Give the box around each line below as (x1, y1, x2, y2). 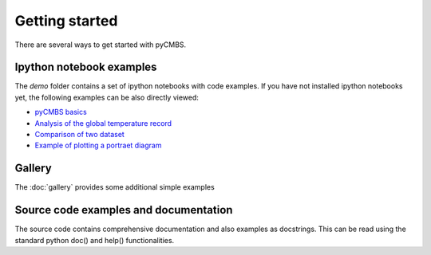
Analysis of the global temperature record (34, 118, 172, 127)
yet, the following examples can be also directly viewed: (14, 92, 200, 102)
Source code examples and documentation (14, 203, 233, 217)
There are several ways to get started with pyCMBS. (14, 40, 187, 49)
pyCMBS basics (34, 108, 87, 117)
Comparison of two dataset (34, 130, 125, 139)
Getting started (14, 12, 118, 29)
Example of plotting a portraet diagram (34, 140, 162, 151)
